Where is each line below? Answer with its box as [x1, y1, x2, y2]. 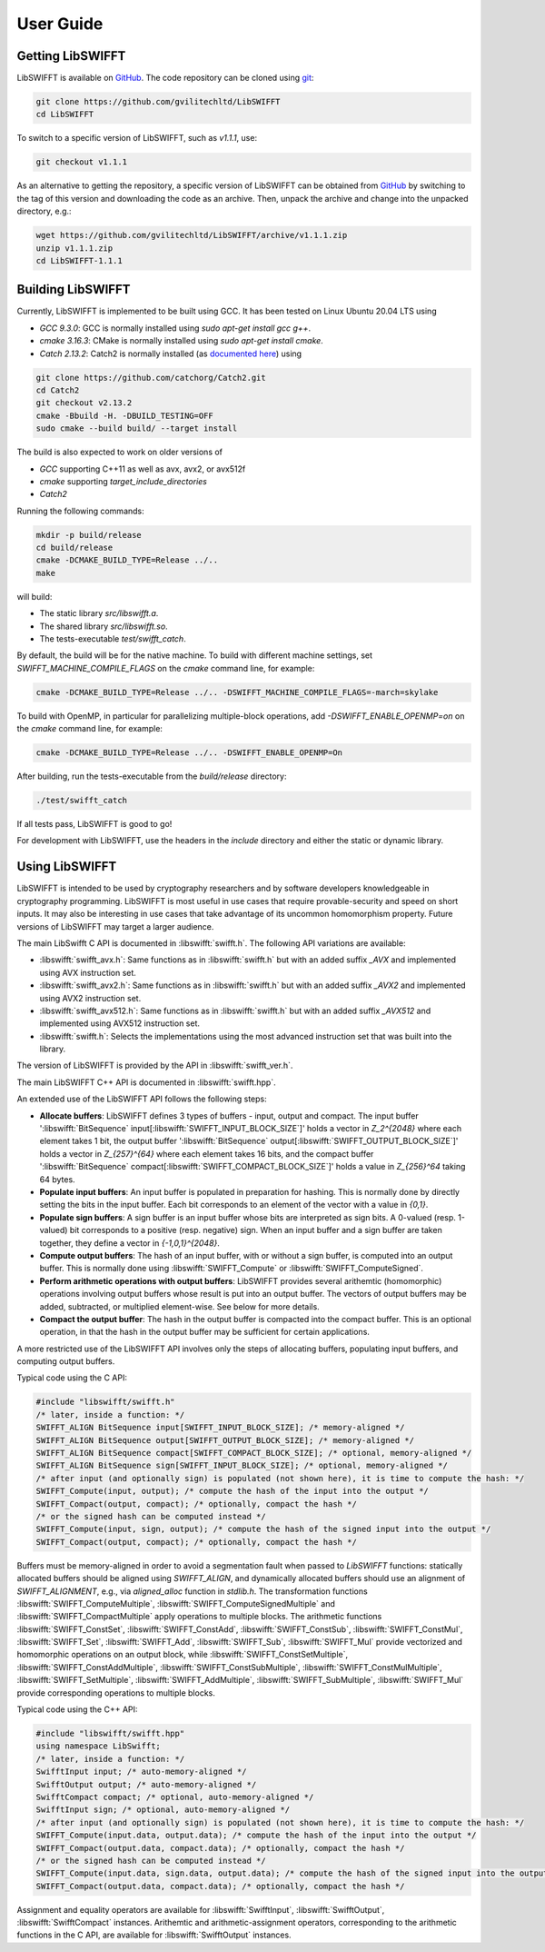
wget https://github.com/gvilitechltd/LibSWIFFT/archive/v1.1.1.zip [35, 230, 348, 241]
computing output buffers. [16, 1356, 115, 1367]
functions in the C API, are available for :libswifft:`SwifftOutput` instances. [16, 1929, 292, 1940]
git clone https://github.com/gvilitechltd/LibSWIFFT [35, 96, 281, 107]
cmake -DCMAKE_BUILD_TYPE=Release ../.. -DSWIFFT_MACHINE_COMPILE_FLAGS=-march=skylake [35, 687, 439, 697]
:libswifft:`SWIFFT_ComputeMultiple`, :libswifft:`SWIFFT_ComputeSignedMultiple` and [16, 1598, 335, 1608]
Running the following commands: [16, 505, 144, 516]
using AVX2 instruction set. [39, 992, 142, 1003]
